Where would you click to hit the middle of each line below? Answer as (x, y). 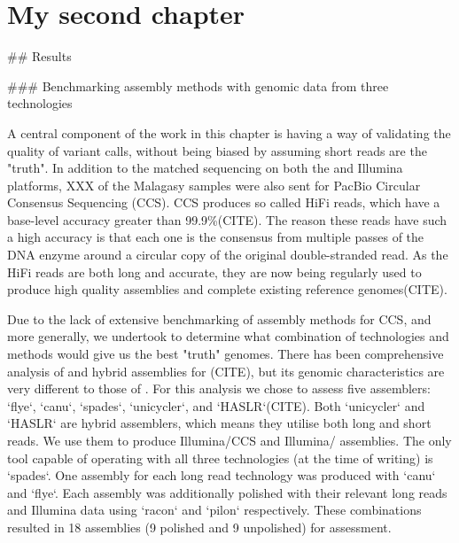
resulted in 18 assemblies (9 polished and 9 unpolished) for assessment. (199, 527)
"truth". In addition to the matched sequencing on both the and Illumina (205, 168)
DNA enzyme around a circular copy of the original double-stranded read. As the (228, 255)
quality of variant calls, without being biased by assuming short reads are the (217, 150)
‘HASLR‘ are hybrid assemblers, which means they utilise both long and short (219, 423)
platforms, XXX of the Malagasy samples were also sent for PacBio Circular (214, 185)
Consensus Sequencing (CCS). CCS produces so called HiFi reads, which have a (224, 202)
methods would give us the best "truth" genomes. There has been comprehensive (226, 354)
